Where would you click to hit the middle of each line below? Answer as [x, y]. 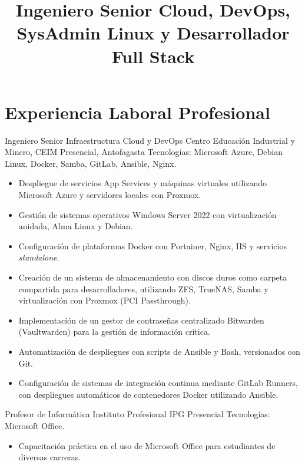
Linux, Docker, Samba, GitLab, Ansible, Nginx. [91, 163]
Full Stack [153, 56]
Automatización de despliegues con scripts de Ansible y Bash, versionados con [159, 351]
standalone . [39, 257]
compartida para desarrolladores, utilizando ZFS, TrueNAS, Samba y [143, 288]
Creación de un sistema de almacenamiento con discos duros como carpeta [153, 277]
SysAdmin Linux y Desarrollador [153, 33]
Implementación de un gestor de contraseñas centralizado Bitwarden [141, 320]
